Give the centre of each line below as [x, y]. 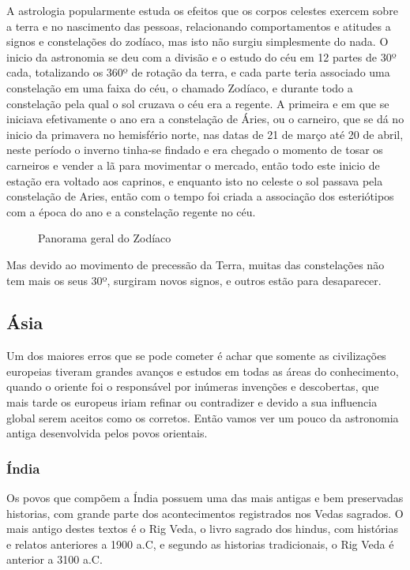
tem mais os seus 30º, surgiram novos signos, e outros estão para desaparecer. [194, 280]
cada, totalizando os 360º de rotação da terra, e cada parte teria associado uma [198, 72]
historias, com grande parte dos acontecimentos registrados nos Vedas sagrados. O [205, 513]
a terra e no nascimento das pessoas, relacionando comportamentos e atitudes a [199, 26]
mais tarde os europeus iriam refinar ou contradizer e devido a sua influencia [192, 402]
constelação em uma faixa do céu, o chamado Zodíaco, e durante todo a [180, 87]
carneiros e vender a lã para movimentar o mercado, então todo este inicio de [193, 165]
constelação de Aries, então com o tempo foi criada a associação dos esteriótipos [200, 196]
